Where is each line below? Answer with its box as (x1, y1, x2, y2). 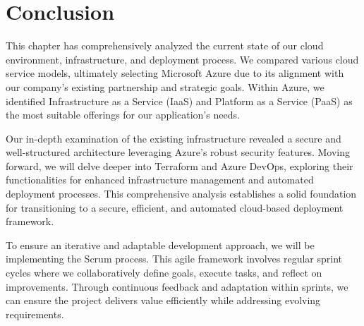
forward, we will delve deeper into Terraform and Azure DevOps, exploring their (6, 158, 353, 173)
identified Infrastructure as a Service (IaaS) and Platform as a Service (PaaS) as (6, 93, 353, 108)
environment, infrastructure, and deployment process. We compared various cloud (6, 52, 359, 66)
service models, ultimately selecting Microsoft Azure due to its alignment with (6, 66, 344, 80)
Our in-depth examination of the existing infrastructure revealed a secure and (6, 131, 341, 145)
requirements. (6, 306, 64, 321)
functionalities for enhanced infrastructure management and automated (6, 172, 314, 187)
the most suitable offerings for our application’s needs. (6, 107, 240, 122)
